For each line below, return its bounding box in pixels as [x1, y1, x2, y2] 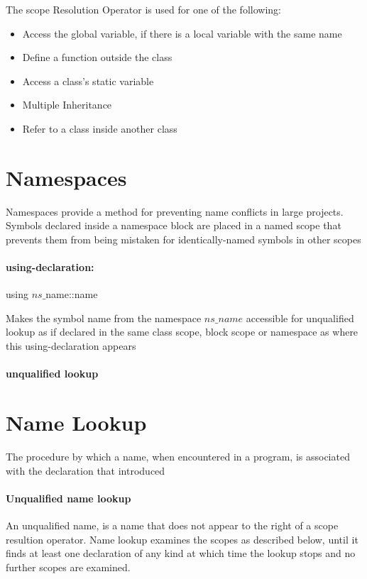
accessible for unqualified [246, 310, 354, 325]
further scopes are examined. [6, 559, 131, 574]
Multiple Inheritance [22, 97, 112, 112]
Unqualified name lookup [6, 490, 131, 505]
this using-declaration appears [6, 338, 136, 353]
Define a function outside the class [22, 50, 172, 65]
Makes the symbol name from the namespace [6, 310, 202, 325]
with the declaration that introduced [6, 463, 165, 478]
